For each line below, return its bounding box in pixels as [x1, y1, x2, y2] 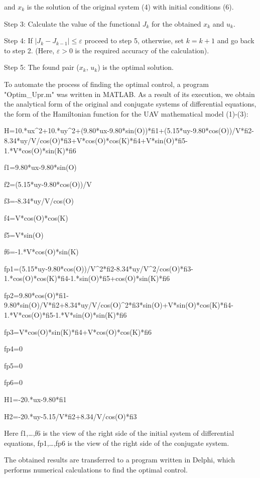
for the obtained [152, 18, 201, 29]
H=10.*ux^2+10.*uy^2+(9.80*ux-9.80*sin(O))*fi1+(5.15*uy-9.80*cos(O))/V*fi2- [4, 125, 254, 136]
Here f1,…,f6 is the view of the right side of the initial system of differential [4, 428, 234, 438]
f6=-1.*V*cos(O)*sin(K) [4, 246, 79, 257]
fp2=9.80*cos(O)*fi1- [4, 290, 69, 300]
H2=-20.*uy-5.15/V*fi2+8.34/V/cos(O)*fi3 [4, 411, 137, 421]
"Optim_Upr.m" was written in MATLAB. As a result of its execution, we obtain [4, 88, 255, 99]
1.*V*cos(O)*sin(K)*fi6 [4, 145, 76, 155]
